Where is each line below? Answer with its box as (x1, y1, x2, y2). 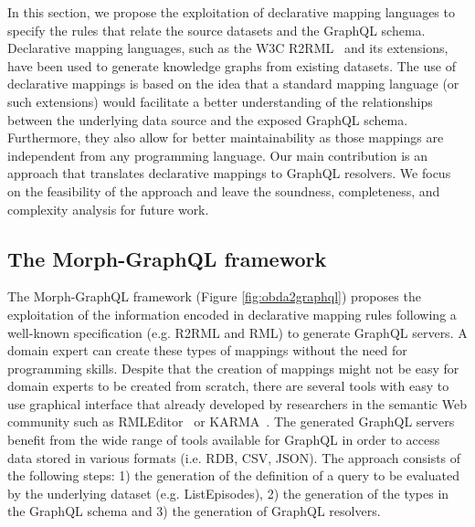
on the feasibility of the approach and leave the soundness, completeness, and (7, 181, 440, 200)
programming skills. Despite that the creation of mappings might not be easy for (7, 358, 459, 377)
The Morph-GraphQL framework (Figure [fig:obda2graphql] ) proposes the (7, 287, 421, 306)
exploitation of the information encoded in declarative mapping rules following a (7, 304, 457, 323)
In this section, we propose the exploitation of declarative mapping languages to (7, 3, 455, 21)
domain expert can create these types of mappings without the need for (7, 341, 407, 360)
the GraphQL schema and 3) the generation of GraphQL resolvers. (7, 501, 381, 521)
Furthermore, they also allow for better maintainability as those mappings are (7, 128, 444, 147)
